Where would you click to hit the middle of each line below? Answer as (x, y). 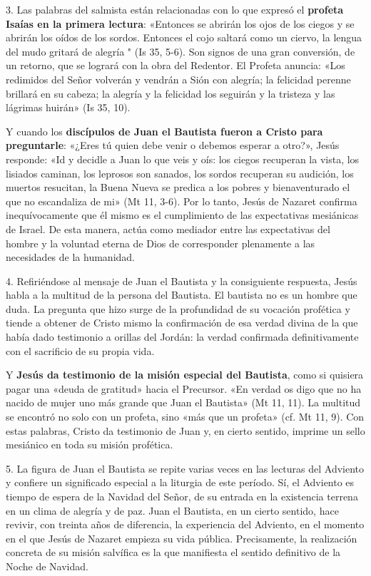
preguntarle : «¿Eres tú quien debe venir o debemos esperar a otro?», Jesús (173, 145)
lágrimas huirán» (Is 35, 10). (68, 107)
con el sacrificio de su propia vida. (80, 350)
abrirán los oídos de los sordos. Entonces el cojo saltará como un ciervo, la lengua (184, 37)
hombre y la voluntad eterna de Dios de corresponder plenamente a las (161, 243)
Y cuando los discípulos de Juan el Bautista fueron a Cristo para (164, 131)
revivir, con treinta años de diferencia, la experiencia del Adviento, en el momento (185, 524)
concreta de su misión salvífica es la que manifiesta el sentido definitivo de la (173, 552)
